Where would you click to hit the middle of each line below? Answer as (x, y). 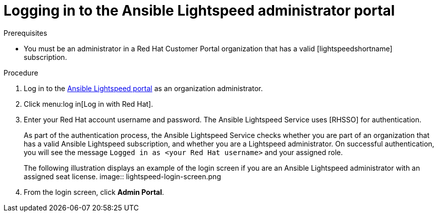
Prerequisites (25, 33)
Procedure (21, 73)
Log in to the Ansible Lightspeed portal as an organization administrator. (143, 88)
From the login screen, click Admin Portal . (94, 192)
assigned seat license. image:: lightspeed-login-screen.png (122, 176)
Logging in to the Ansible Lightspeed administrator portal (199, 11)
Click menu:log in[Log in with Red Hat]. (89, 104)
